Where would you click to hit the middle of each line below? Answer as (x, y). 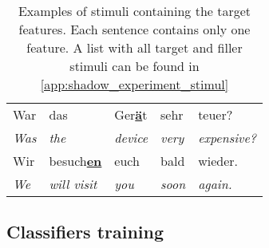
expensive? (227, 138)
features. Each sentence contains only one (134, 29)
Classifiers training (85, 232)
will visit (73, 184)
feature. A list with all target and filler (134, 47)
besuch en (75, 161)
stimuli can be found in (134, 66)
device (131, 138)
